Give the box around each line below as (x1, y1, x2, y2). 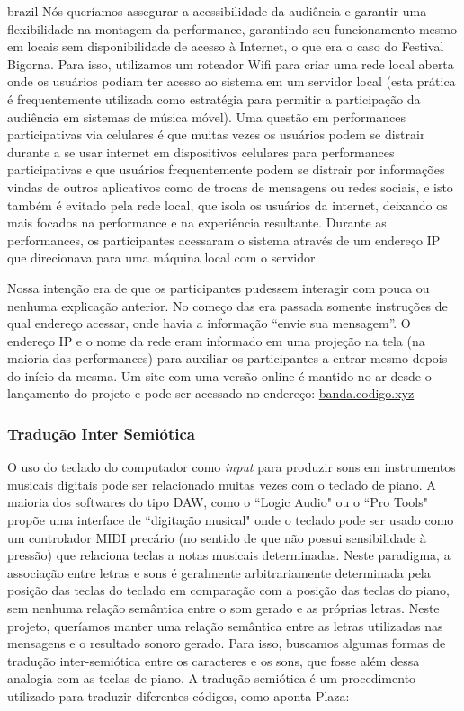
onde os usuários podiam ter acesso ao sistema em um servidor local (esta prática (7, 72, 456, 91)
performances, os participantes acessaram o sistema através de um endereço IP (7, 230, 441, 249)
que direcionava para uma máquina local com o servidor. (7, 248, 319, 267)
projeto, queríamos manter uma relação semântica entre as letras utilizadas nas (7, 616, 443, 635)
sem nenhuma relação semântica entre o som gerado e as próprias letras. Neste (7, 599, 440, 618)
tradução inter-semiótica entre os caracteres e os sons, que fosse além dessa (7, 651, 420, 670)
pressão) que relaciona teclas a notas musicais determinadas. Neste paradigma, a (7, 546, 451, 564)
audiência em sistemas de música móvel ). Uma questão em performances (7, 107, 406, 126)
